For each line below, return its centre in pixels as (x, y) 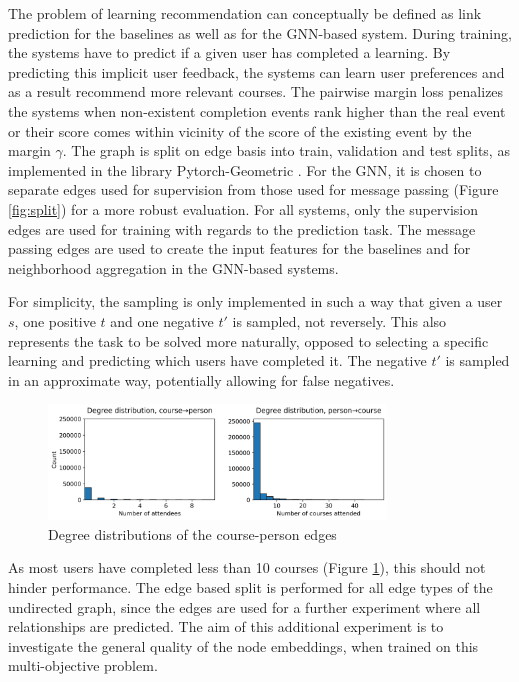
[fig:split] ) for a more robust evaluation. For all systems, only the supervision (243, 208)
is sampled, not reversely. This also (339, 320)
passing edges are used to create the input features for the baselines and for (239, 248)
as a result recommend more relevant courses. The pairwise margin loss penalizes (256, 91)
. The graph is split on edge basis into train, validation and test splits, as (286, 150)
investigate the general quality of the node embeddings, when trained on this (243, 645)
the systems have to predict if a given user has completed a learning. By (229, 52)
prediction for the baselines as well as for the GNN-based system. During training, (260, 32)
